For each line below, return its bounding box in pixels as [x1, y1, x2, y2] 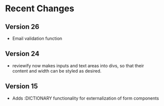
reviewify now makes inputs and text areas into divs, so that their [12, 62, 144, 69]
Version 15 [5, 82, 38, 91]
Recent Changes [5, 3, 75, 14]
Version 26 [5, 23, 39, 31]
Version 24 [5, 50, 39, 58]
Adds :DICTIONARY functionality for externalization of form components [12, 95, 159, 101]
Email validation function [12, 35, 63, 41]
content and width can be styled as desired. [12, 68, 102, 74]
